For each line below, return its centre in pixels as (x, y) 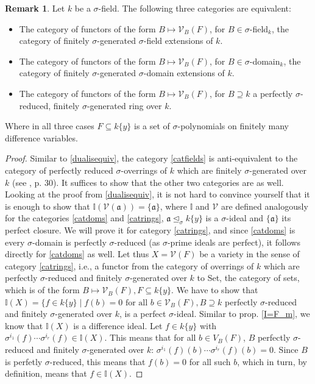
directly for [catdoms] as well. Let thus (77, 254)
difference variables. (41, 137)
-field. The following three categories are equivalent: (195, 8)
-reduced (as (137, 242)
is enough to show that (48, 206)
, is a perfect (143, 314)
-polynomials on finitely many (233, 126)
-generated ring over (124, 105)
